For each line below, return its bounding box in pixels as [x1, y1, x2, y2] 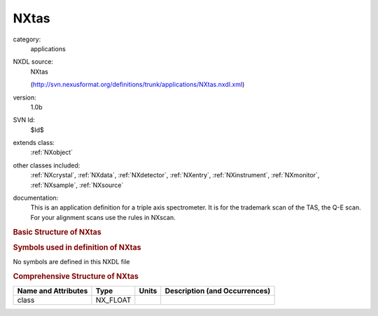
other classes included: [13, 161, 80, 170]
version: [13, 93, 36, 102]
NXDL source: [13, 57, 54, 66]
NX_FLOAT [95, 295, 132, 305]
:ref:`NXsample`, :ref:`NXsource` [30, 181, 124, 189]
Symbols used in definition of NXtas [13, 242, 141, 252]
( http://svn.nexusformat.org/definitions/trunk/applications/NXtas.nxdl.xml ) [30, 81, 245, 89]
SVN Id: [13, 116, 35, 124]
